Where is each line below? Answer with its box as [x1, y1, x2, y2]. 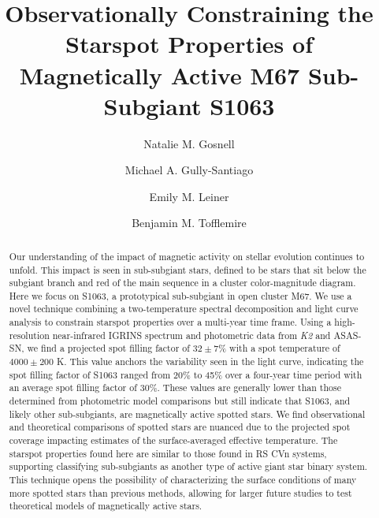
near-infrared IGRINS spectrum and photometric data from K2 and [52, 328, 331, 341]
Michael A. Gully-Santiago [124, 162, 254, 178]
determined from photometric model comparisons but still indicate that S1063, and [9, 394, 351, 408]
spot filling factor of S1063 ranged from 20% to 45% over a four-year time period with [9, 367, 362, 381]
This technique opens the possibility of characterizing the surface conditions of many [9, 473, 357, 486]
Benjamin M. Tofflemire [132, 214, 247, 231]
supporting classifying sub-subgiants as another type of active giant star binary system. [9, 460, 368, 473]
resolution [9, 328, 50, 341]
